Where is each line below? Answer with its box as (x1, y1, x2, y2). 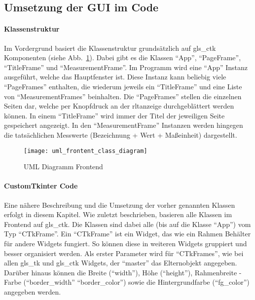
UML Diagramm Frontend (24, 161, 103, 172)
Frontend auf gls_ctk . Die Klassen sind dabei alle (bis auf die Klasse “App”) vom (4, 219, 251, 229)
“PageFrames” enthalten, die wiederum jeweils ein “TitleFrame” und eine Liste (4, 81, 242, 91)
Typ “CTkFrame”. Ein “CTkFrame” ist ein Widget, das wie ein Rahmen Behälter (4, 228, 251, 239)
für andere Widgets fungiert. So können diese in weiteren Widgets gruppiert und (4, 238, 247, 248)
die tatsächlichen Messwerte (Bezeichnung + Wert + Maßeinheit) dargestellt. (4, 129, 237, 140)
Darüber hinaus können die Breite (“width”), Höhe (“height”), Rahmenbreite (4, 267, 237, 277)
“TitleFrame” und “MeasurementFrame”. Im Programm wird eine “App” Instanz (4, 62, 248, 72)
